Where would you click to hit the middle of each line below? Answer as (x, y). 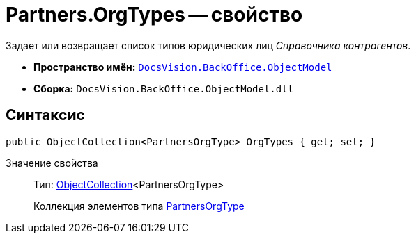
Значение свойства (52, 163)
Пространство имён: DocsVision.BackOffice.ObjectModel (183, 67)
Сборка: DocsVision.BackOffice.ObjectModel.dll (164, 88)
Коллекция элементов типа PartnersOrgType (139, 206)
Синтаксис (45, 115)
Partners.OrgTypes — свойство (154, 15)
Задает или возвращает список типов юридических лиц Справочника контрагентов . (208, 45)
